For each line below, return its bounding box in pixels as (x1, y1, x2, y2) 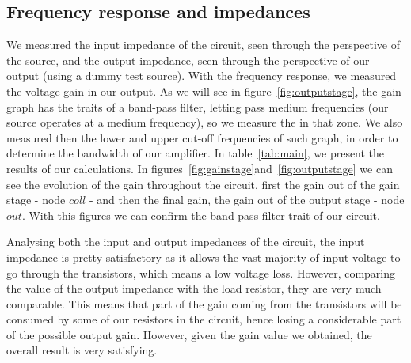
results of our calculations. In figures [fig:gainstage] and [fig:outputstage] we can (6, 160, 393, 176)
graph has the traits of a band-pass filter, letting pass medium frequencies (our (6, 98, 389, 115)
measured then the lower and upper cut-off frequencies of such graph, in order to (6, 129, 398, 146)
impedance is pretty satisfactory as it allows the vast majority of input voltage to (6, 248, 401, 265)
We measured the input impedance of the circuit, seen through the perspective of (6, 36, 400, 53)
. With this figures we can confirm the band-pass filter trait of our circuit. (21, 206, 380, 223)
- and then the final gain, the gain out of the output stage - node (89, 191, 405, 208)
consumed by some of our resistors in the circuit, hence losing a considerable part (6, 311, 401, 327)
